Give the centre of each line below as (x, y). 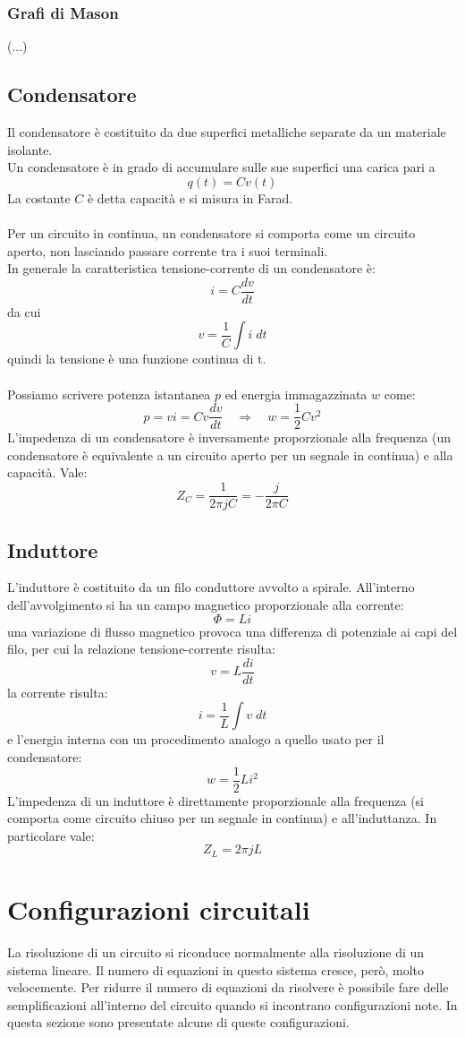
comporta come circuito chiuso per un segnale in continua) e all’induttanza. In (222, 818)
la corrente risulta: (58, 692)
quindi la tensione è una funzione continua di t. (137, 359)
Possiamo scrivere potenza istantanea (109, 394)
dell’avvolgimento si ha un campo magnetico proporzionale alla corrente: (206, 604)
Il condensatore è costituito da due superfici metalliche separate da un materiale (227, 132)
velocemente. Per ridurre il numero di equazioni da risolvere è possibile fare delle (228, 987)
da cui (24, 311)
